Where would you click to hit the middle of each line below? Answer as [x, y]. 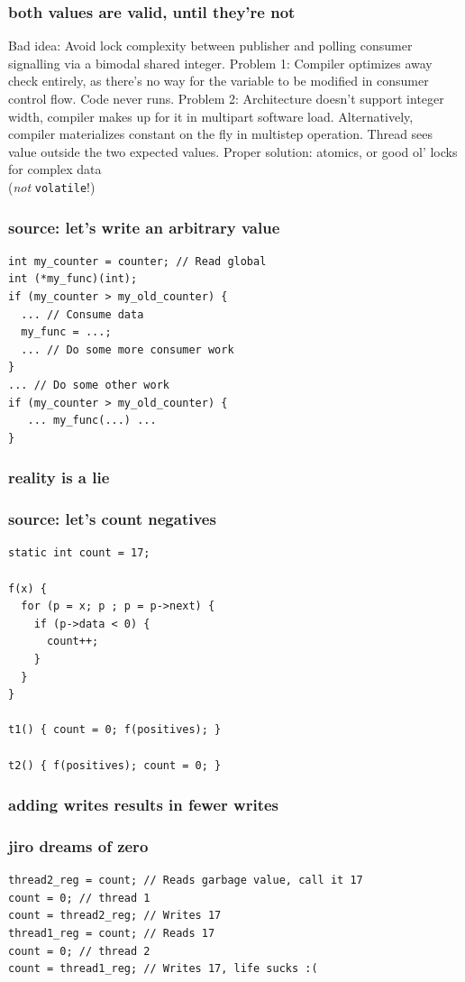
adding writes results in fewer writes [144, 805]
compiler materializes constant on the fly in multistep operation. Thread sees [221, 134]
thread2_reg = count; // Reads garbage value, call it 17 [186, 881]
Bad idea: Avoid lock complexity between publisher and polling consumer [210, 46]
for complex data [55, 169]
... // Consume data [82, 314]
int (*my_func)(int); [73, 279]
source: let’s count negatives [112, 519]
